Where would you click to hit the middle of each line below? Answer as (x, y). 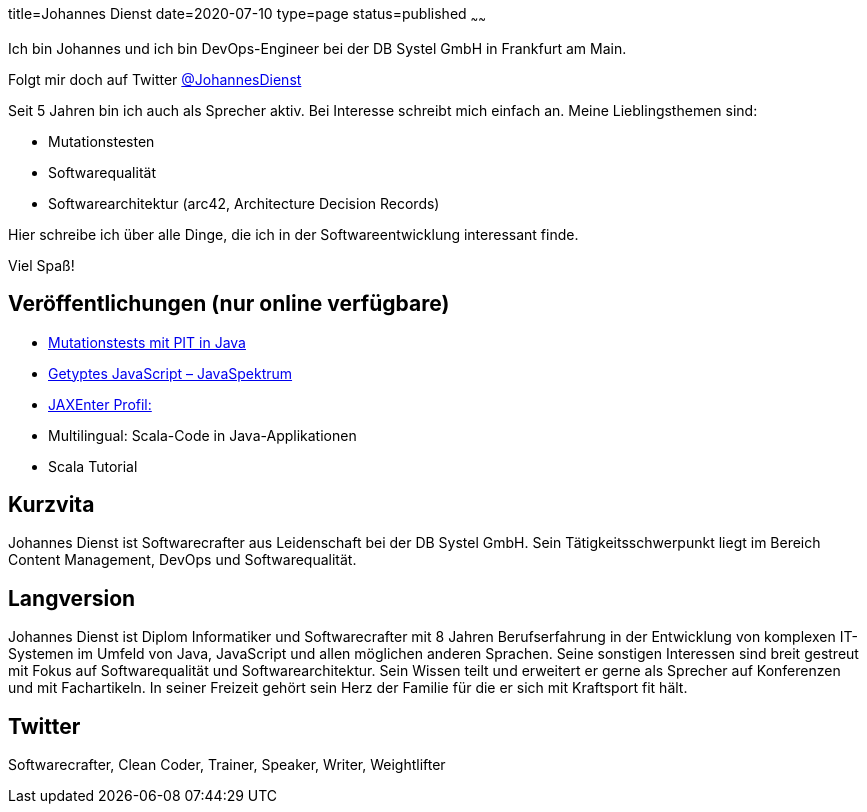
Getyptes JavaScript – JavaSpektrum (170, 373)
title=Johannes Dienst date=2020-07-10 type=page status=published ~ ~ (247, 15)
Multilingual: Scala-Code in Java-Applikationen (202, 435)
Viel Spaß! (41, 265)
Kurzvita (51, 505)
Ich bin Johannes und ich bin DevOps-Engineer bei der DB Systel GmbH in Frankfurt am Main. (317, 48)
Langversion (72, 598)
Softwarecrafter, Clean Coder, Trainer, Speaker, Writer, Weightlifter (227, 765)
